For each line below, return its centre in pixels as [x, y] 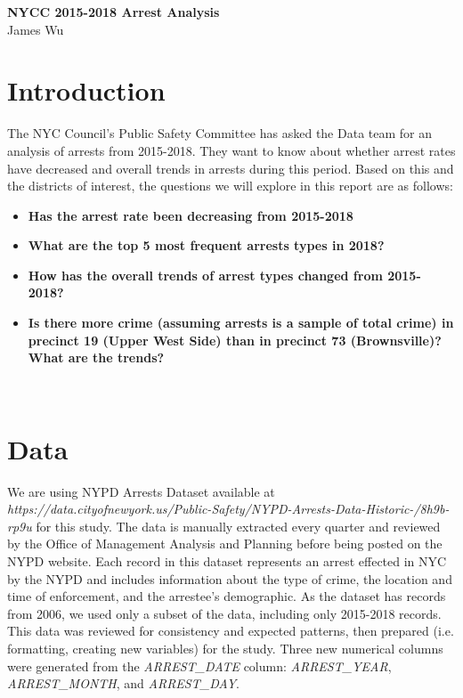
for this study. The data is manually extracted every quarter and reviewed [238, 526]
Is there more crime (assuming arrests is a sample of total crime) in [241, 323]
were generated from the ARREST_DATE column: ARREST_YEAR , [199, 666]
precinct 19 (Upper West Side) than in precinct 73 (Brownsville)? [235, 340]
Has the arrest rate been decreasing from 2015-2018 [191, 215]
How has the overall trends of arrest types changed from [205, 275]
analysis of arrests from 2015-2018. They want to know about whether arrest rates [231, 150]
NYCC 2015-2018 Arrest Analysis [114, 12]
